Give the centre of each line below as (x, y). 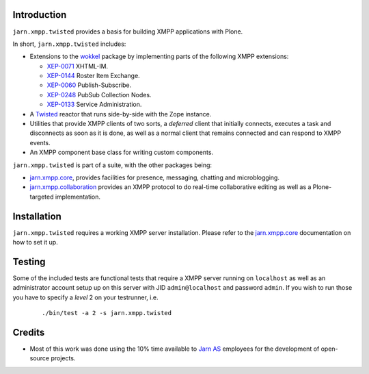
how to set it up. (35, 242)
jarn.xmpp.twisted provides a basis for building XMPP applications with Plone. (128, 32)
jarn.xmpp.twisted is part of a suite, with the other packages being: (112, 165)
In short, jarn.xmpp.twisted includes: (69, 44)
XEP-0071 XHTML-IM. (78, 66)
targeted (42, 197)
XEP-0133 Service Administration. (94, 104)
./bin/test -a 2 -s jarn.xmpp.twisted (107, 313)
